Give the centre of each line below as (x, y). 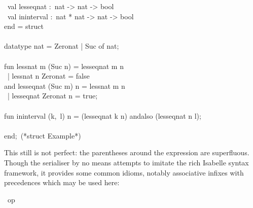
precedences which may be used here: (62, 182)
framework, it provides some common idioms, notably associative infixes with (124, 172)
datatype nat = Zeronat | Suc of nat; (62, 46)
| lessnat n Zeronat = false (48, 76)
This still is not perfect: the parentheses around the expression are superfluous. (127, 152)
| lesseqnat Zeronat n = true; (52, 96)
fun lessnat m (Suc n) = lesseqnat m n (64, 66)
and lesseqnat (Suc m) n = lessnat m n (65, 85)
